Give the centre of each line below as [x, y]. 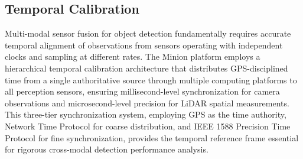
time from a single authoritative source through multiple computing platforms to [151, 79]
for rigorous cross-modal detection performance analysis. [107, 149]
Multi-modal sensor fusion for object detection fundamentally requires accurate [148, 33]
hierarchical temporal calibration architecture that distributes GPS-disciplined [146, 68]
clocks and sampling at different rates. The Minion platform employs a [133, 56]
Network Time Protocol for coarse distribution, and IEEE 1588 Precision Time [148, 126]
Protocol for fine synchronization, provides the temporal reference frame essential [152, 137]
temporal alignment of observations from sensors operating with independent [144, 45]
